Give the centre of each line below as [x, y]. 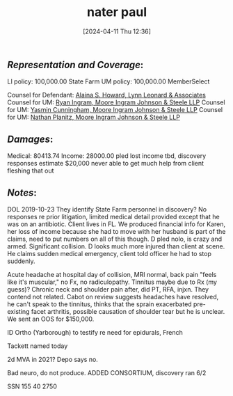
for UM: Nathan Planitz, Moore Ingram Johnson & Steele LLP [94, 117]
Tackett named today [38, 346]
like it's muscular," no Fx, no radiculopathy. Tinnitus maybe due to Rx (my [112, 282]
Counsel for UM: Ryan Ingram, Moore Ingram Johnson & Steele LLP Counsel [116, 102]
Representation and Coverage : [75, 64]
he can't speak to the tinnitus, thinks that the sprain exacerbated [100, 304]
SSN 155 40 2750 [32, 386]
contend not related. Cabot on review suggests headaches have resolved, [113, 296]
